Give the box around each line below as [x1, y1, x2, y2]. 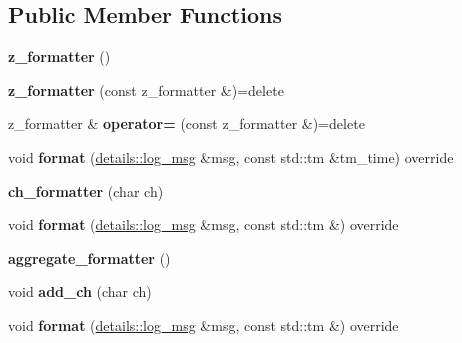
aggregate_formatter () [8, 247, 171, 268]
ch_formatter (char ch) [8, 180, 164, 201]
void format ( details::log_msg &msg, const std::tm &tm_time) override [8, 146, 454, 167]
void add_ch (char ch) [8, 281, 152, 302]
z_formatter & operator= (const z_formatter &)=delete [8, 113, 365, 134]
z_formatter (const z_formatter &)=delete [8, 79, 284, 100]
